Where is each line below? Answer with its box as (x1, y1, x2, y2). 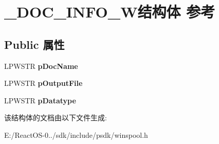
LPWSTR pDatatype (4, 95, 76, 105)
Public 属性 (4, 36, 65, 52)
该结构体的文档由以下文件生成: (4, 112, 107, 123)
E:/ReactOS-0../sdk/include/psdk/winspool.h (4, 129, 148, 140)
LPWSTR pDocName (4, 60, 78, 71)
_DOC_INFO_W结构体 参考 (4, 1, 215, 22)
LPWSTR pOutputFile (4, 78, 83, 88)
